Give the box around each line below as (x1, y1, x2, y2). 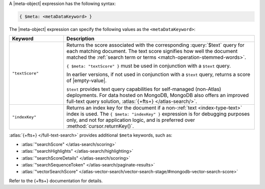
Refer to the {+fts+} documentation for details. (9, 178, 103, 184)
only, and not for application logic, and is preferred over (66, 117, 195, 123)
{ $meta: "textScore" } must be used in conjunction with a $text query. (66, 63, 231, 70)
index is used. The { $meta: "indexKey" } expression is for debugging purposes (66, 111, 250, 118)
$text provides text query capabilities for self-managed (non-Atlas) (66, 86, 221, 93)
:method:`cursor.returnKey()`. (66, 123, 134, 130)
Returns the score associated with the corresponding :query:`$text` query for (66, 42, 245, 48)
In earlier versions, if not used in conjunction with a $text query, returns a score (66, 71, 250, 78)
